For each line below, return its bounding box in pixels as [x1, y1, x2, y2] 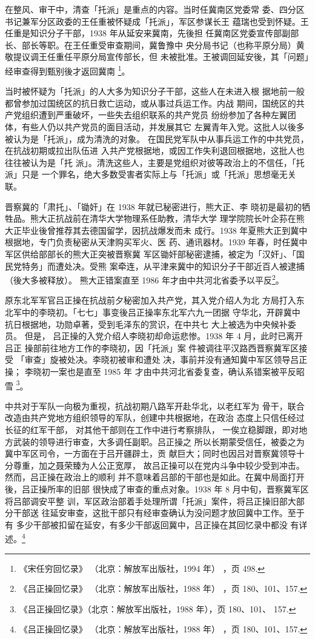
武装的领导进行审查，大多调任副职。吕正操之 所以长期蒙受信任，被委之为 [13, 435, 305, 448]
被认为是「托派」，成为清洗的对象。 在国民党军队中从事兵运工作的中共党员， [5, 132, 309, 145]
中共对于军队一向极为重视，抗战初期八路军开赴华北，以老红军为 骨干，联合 [5, 399, 305, 412]
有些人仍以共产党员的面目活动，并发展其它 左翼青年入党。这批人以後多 [21, 121, 305, 133]
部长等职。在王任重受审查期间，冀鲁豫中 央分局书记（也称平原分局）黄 [21, 38, 305, 51]
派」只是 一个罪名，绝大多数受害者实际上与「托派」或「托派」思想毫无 [5, 168, 288, 180]
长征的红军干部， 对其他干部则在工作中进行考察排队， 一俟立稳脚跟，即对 [5, 423, 299, 435]
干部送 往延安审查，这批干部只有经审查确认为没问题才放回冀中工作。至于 [13, 506, 305, 519]
